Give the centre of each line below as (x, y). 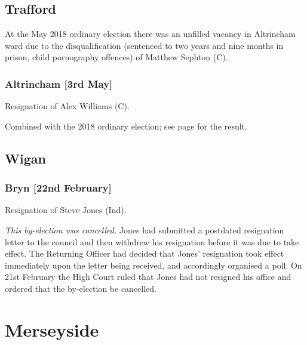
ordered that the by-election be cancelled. (81, 288)
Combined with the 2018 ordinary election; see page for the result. (126, 126)
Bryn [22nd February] (58, 188)
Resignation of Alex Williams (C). (67, 106)
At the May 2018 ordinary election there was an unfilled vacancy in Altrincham (150, 34)
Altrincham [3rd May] (59, 83)
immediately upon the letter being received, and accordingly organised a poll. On (153, 265)
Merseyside (52, 329)
